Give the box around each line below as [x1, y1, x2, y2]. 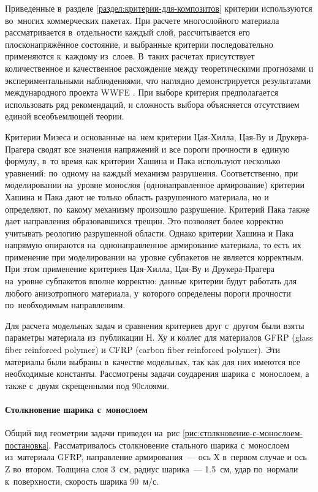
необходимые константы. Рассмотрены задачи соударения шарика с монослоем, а [5, 367, 309, 380]
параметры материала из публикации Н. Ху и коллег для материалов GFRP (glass [5, 331, 313, 344]
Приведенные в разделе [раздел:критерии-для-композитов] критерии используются [5, 2, 312, 14]
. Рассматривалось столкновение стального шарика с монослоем [48, 438, 290, 451]
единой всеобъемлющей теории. [5, 110, 124, 123]
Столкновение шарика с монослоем [5, 403, 148, 415]
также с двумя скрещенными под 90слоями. [5, 379, 170, 392]
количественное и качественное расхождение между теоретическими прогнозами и [5, 61, 314, 74]
